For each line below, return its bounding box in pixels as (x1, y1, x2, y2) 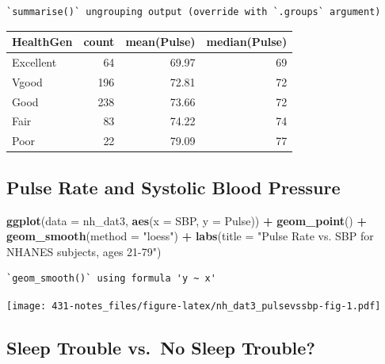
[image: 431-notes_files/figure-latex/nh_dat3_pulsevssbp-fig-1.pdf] (6, 300, 381, 312)
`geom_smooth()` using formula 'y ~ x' (6, 273, 216, 285)
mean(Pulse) (125, 33, 196, 50)
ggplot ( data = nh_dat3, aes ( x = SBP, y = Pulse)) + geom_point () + (6, 212, 368, 228)
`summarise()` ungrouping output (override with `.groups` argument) (6, 6, 381, 17)
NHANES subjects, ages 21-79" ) (6, 243, 162, 259)
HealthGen (12, 33, 73, 50)
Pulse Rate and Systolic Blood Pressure (6, 174, 341, 199)
